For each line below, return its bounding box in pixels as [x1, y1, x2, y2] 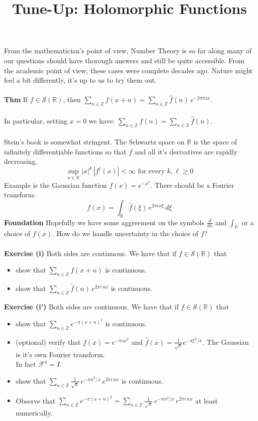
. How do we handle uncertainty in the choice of [52, 228, 199, 239]
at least [195, 395, 218, 406]
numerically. [15, 408, 53, 418]
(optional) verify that [15, 336, 81, 347]
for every [137, 168, 165, 175]
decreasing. [4, 156, 38, 166]
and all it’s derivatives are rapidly [134, 146, 238, 156]
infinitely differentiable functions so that [4, 146, 127, 156]
